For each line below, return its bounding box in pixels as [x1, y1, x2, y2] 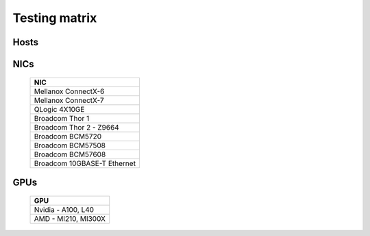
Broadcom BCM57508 [34, 141, 106, 150]
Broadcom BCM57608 [34, 150, 106, 159]
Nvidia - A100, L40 [34, 204, 95, 214]
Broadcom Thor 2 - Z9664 [34, 122, 119, 132]
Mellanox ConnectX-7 [34, 95, 104, 105]
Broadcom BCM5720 [34, 131, 102, 141]
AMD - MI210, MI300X [34, 213, 106, 223]
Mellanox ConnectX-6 [34, 86, 105, 96]
